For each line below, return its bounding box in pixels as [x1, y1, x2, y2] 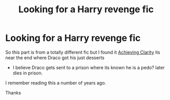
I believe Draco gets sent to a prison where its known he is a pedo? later [12, 64, 165, 70]
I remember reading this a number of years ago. [5, 80, 107, 86]
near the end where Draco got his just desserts [5, 55, 105, 61]
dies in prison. [12, 70, 43, 76]
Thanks [5, 89, 22, 95]
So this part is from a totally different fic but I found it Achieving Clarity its [5, 49, 160, 55]
